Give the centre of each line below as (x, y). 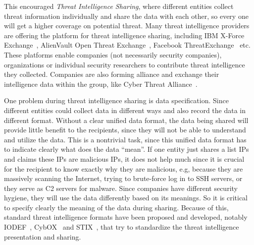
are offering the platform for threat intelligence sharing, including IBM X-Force (124, 35)
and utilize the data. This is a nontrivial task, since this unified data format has (125, 139)
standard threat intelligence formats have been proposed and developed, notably (126, 217)
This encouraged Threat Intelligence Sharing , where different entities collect (119, 6)
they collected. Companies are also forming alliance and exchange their (112, 74)
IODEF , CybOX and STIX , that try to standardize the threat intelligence (122, 227)
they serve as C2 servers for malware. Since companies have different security (121, 188)
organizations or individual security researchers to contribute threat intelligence (125, 64)
